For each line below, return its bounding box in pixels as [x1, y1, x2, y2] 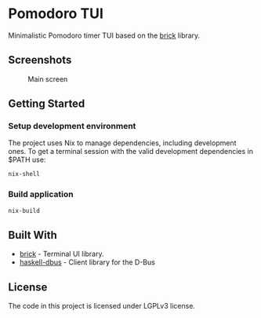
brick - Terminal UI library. [19, 249, 104, 259]
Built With [8, 228, 57, 242]
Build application [8, 189, 74, 200]
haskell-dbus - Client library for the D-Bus [19, 258, 155, 267]
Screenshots [8, 53, 72, 67]
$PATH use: [8, 155, 46, 165]
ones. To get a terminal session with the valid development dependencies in [8, 147, 253, 156]
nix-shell [8, 170, 41, 178]
